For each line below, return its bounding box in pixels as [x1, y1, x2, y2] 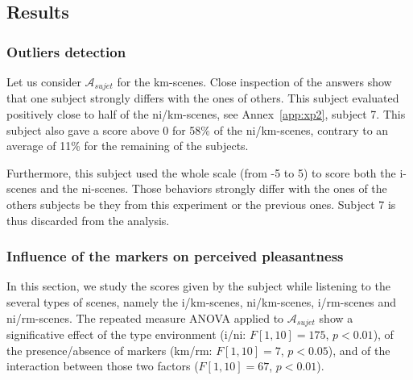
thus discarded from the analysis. [6, 211, 170, 228]
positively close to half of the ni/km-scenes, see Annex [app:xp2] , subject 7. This [6, 106, 406, 123]
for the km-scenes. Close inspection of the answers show [117, 73, 392, 90]
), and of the [328, 341, 390, 358]
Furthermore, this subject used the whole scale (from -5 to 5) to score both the [6, 164, 396, 181]
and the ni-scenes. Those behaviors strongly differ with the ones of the [40, 180, 387, 197]
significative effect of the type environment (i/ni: [6, 326, 246, 343]
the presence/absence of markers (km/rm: [6, 341, 213, 358]
